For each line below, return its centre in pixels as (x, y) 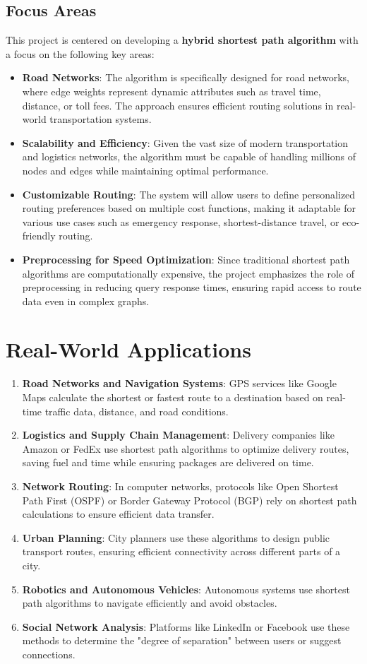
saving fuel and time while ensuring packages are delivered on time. (168, 462)
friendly (39, 236)
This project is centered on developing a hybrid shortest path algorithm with (182, 40)
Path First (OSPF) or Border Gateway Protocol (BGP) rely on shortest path (189, 500)
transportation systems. (101, 119)
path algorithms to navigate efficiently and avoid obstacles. (150, 603)
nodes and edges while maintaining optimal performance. (145, 170)
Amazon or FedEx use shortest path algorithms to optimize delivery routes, (186, 448)
